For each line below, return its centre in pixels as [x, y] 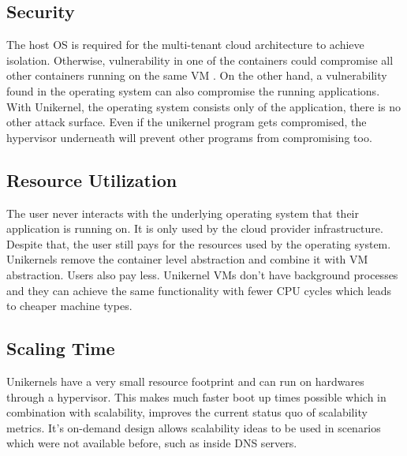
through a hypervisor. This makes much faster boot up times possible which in [196, 396]
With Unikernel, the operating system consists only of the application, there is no [203, 106]
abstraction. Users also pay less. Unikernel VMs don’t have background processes [202, 274]
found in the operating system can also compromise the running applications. [193, 90]
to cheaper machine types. [69, 306]
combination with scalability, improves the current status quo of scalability [187, 412]
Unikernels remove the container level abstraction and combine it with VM [187, 259]
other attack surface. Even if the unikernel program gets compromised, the [187, 122]
